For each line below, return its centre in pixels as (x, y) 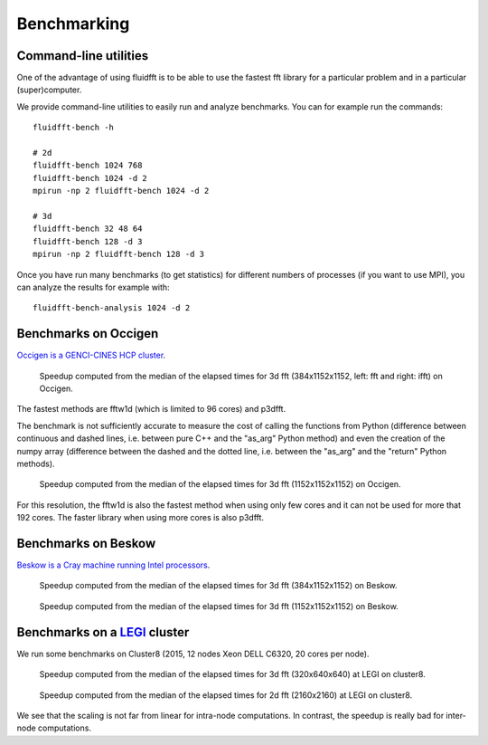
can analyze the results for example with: (94, 287)
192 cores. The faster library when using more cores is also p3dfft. (141, 518)
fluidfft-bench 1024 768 (88, 166)
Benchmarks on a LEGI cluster (103, 632)
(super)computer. (49, 90)
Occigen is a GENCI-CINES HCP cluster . (91, 355)
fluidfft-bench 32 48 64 (88, 229)
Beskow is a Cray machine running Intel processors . (113, 565)
